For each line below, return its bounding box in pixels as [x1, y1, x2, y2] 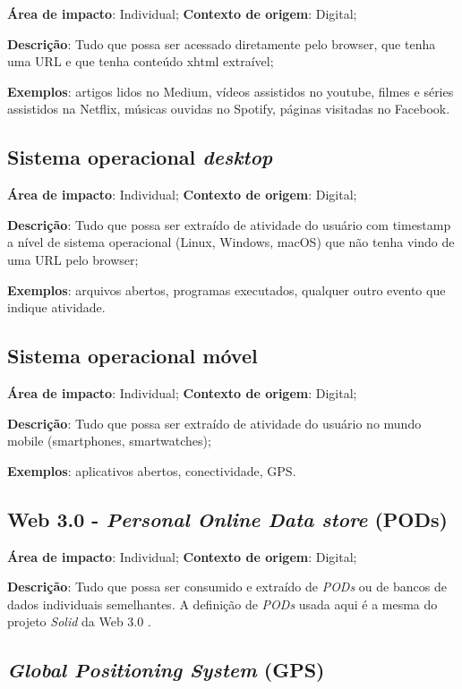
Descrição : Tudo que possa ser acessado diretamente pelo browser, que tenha [7, 34, 436, 53]
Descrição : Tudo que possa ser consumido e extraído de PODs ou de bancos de [7, 577, 447, 596]
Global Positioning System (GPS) [7, 656, 325, 684]
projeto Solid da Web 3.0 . [7, 612, 151, 631]
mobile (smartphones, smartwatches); [7, 431, 211, 450]
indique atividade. [7, 298, 106, 317]
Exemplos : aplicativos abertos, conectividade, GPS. [7, 461, 296, 480]
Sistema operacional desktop [7, 143, 273, 171]
